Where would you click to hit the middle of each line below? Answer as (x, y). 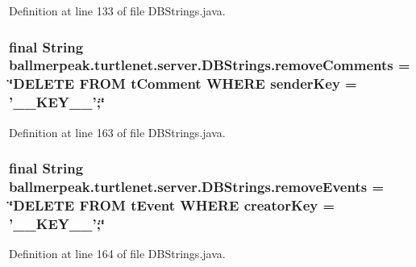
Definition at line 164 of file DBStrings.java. (117, 254)
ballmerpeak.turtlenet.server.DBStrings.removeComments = (210, 65)
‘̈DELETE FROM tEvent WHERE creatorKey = (172, 204)
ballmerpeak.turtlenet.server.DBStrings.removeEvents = (197, 187)
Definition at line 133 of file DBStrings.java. (117, 10)
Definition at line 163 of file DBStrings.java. (117, 132)
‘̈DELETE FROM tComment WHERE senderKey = (183, 83)
